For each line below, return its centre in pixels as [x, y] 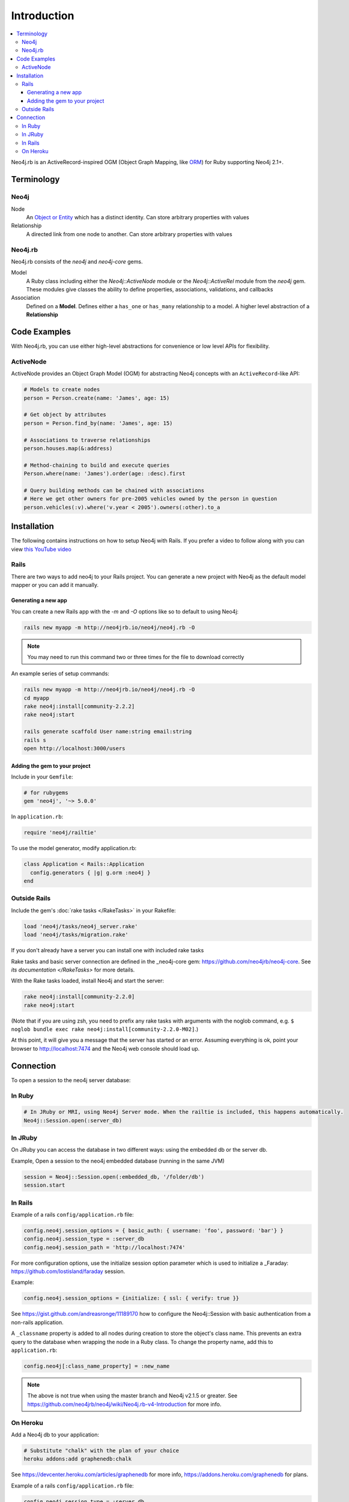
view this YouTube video [41, 549]
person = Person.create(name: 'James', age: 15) [97, 398]
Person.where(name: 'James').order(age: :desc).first [105, 474]
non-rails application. [38, 1322]
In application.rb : [37, 816]
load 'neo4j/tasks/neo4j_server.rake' [81, 926]
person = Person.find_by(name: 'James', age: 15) [98, 423]
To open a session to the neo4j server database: [71, 1080]
